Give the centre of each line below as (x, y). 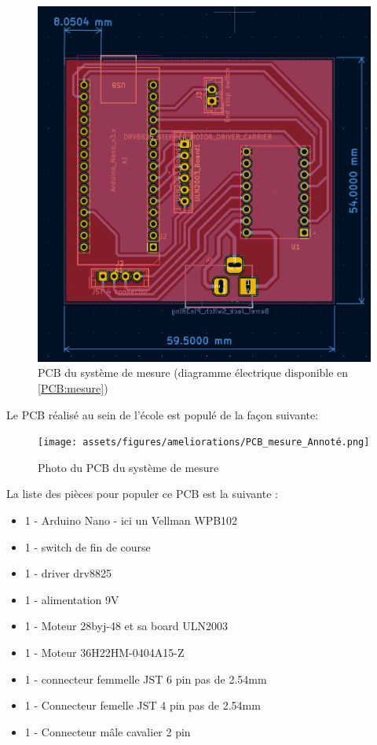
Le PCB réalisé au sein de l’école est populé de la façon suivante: (163, 414)
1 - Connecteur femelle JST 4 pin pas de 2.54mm (143, 705)
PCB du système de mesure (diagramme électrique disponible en (193, 372)
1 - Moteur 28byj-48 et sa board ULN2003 (126, 626)
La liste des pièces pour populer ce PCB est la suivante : (142, 494)
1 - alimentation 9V (72, 599)
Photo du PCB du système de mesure (128, 467)
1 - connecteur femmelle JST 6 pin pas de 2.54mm (146, 679)
